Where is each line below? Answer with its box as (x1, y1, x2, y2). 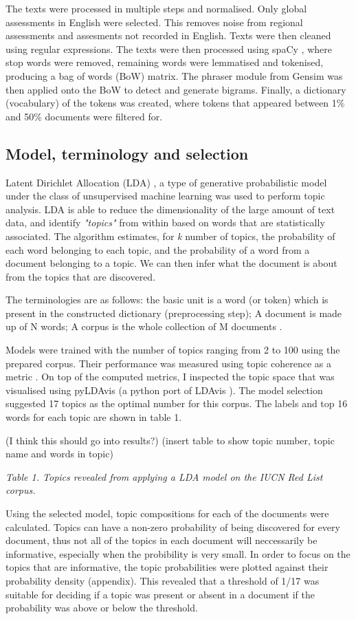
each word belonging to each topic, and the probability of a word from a (5, 242, 310, 257)
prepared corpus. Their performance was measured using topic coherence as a (5, 356, 331, 370)
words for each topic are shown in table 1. (5, 410, 182, 424)
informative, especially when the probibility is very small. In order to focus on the (5, 546, 351, 561)
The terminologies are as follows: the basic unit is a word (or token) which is (5, 292, 329, 307)
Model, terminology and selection (5, 142, 249, 164)
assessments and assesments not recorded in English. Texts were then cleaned (5, 28, 331, 43)
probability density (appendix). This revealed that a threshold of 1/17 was (5, 573, 320, 587)
